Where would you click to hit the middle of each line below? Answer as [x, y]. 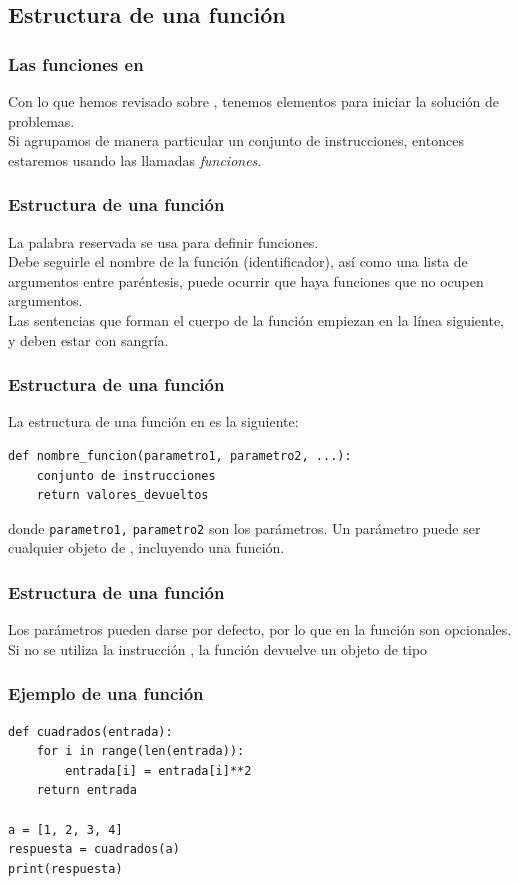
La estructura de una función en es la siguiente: [153, 421]
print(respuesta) [65, 868]
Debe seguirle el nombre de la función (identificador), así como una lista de [238, 261]
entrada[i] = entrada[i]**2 [158, 770]
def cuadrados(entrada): [90, 731]
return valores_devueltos [122, 495]
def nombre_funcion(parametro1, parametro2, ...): [180, 455]
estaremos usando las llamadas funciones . [135, 159]
